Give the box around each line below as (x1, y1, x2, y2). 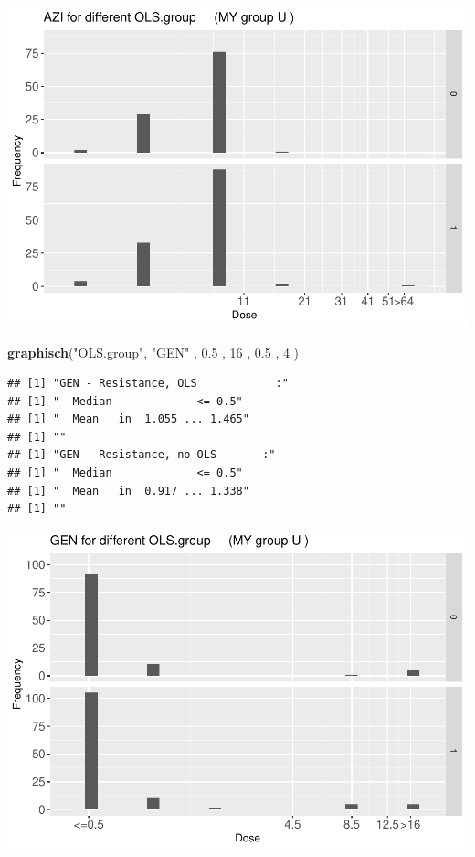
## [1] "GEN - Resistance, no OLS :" (7, 448, 276, 462)
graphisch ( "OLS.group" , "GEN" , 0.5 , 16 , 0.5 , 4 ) (7, 342, 300, 361)
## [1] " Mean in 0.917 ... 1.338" (7, 484, 249, 498)
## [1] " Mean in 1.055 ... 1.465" (7, 412, 249, 426)
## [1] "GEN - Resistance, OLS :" (7, 377, 289, 391)
